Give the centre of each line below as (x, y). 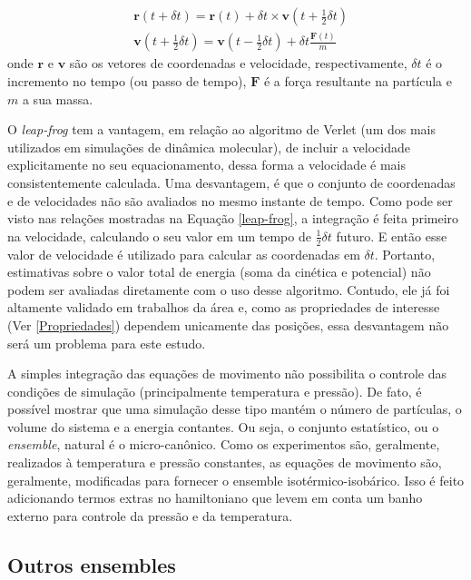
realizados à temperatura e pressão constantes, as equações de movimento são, (225, 462)
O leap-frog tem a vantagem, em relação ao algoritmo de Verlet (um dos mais (221, 129)
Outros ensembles (92, 564)
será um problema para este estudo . (107, 343)
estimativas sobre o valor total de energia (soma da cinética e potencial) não (219, 272)
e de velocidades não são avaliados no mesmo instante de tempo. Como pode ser (230, 200)
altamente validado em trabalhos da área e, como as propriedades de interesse (224, 307)
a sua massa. (58, 98)
